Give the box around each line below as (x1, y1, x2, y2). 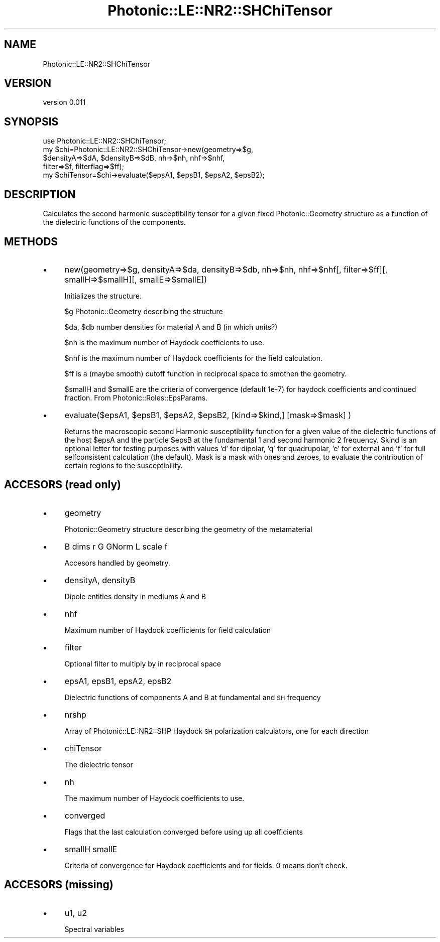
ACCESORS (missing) (4, 878, 114, 891)
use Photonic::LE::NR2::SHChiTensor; (43, 137, 166, 146)
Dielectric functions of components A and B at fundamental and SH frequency (64, 693, 321, 702)
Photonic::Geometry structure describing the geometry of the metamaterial (64, 524, 312, 533)
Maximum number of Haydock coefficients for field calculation (64, 625, 271, 634)
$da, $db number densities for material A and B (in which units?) (64, 322, 278, 331)
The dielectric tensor (64, 760, 133, 769)
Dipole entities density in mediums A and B (64, 592, 206, 601)
